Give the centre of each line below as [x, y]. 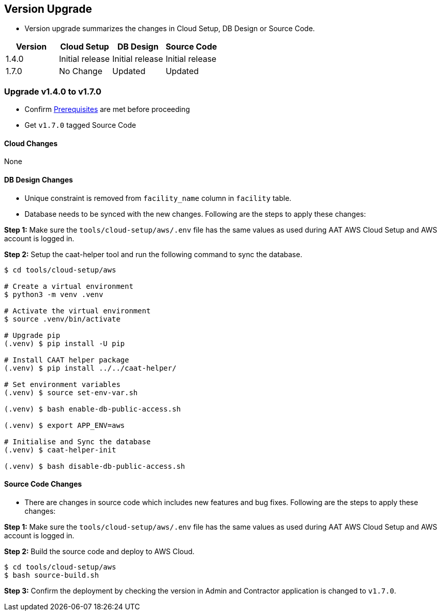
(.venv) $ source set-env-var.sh [71, 392]
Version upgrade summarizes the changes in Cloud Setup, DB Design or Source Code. [170, 29]
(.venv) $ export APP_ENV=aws [65, 425]
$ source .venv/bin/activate [62, 319]
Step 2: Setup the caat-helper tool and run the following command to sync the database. [153, 254]
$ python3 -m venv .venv [54, 294]
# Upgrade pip [32, 335]
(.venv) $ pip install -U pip [65, 343]
